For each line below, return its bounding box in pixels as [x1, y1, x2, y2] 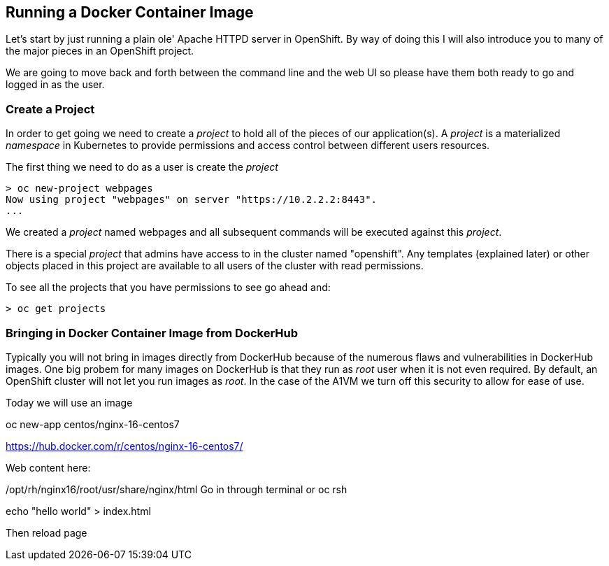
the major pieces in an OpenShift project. [6, 45, 194, 57]
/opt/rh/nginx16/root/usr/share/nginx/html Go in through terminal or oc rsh [6, 483, 348, 495]
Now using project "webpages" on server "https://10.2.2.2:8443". [6, 194, 378, 206]
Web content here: [6, 461, 91, 474]
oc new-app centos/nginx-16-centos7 [6, 418, 180, 430]
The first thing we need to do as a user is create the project [6, 161, 278, 174]
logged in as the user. [6, 78, 105, 91]
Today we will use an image [6, 396, 133, 409]
